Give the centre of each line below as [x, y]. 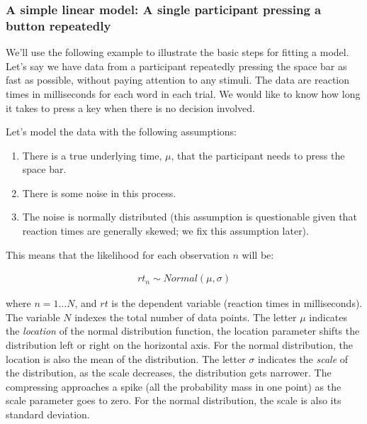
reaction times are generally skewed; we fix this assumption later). [165, 231]
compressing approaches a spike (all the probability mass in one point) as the [174, 386]
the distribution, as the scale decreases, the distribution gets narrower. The [169, 373]
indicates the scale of [303, 358]
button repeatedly [58, 25]
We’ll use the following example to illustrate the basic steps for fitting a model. [177, 52]
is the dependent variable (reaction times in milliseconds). [237, 303]
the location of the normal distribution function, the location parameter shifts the [183, 331]
